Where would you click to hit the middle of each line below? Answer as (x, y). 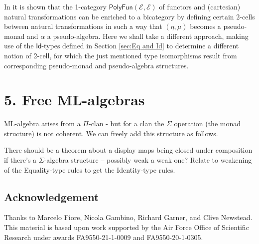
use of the (19, 46)
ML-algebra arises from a (42, 123)
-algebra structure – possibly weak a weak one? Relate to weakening (148, 160)
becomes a (205, 26)
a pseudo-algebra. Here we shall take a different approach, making (148, 36)
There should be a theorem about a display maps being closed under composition (128, 150)
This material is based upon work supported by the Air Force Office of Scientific (127, 227)
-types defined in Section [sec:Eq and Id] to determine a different (140, 46)
